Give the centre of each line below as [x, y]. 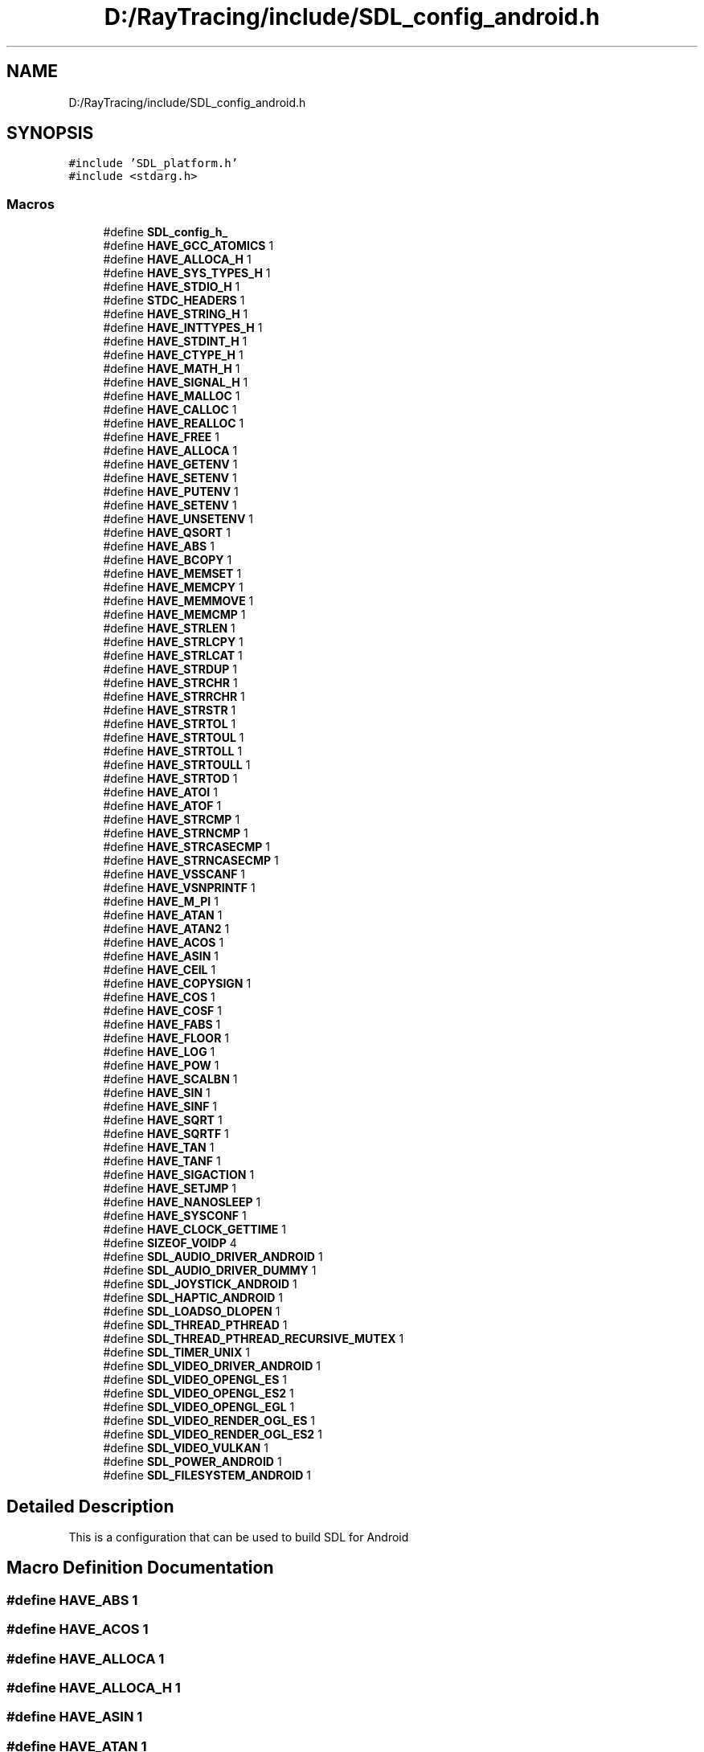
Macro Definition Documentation [140, 1568]
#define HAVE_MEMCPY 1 [173, 587]
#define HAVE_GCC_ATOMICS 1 [188, 246]
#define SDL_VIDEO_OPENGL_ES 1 [195, 1380]
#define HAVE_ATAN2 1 [166, 929]
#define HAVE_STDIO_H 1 [172, 287]
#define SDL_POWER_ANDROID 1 [192, 1462]
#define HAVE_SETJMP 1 [170, 1189]
